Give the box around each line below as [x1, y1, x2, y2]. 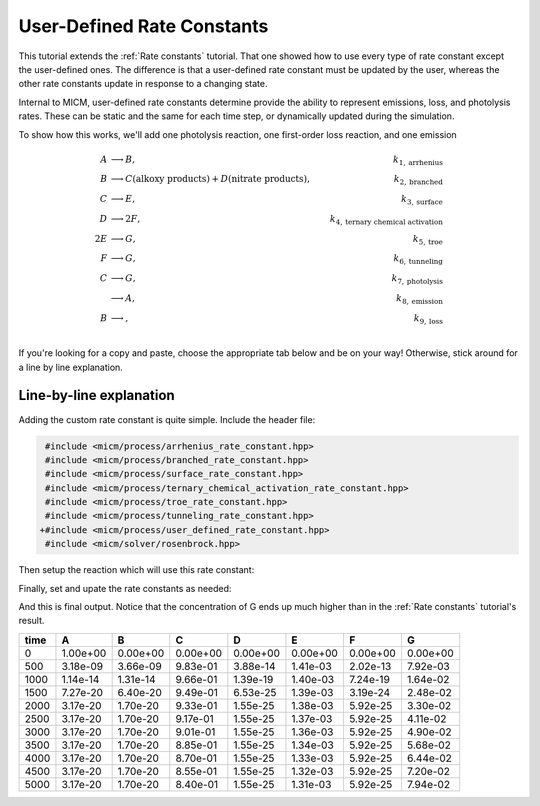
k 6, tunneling [393, 253, 444, 267]
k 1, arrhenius [393, 153, 444, 167]
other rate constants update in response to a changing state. [18, 78, 268, 90]
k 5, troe [412, 233, 444, 247]
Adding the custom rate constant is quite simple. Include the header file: [18, 413, 316, 425]
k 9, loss [413, 312, 444, 326]
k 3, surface [400, 193, 444, 207]
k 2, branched [393, 173, 444, 187]
